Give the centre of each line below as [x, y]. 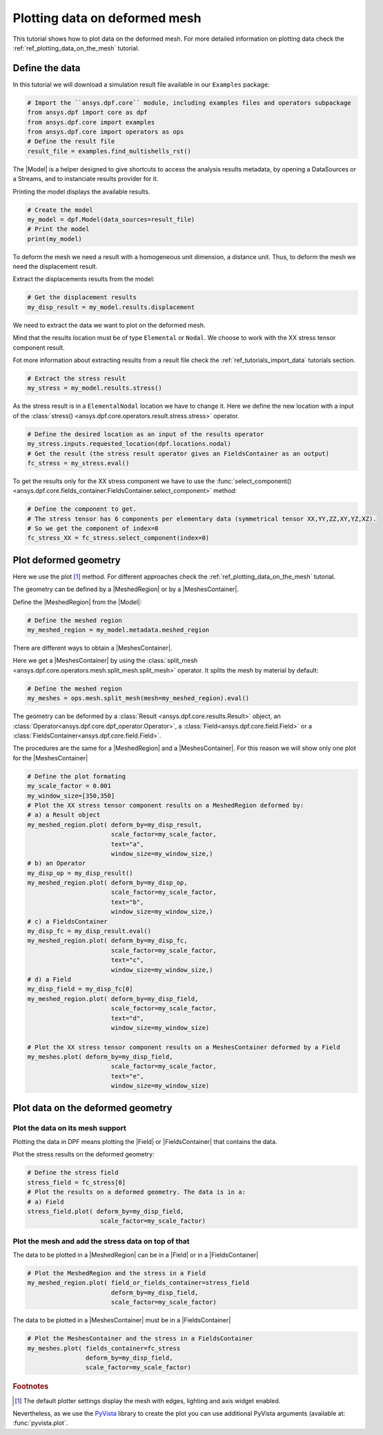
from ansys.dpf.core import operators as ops [106, 132]
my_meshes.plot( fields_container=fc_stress [104, 1348]
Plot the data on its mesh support [70, 1128]
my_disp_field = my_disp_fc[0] [80, 989]
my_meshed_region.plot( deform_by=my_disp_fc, [107, 941]
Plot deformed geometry [67, 560]
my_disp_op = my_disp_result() [80, 873]
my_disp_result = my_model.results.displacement [111, 307]
